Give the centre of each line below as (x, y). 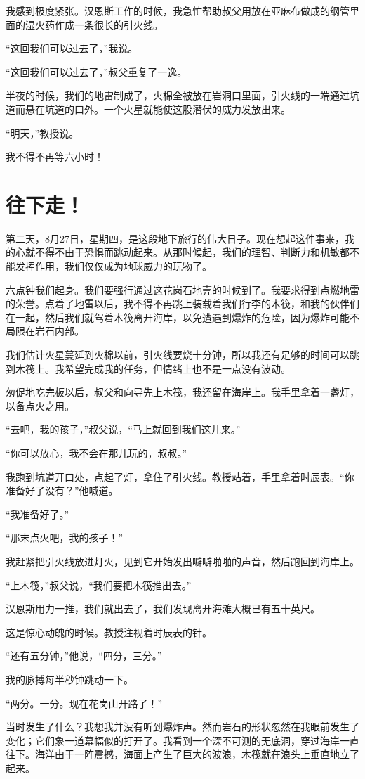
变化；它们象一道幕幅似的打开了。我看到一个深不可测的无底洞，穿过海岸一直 (182, 740)
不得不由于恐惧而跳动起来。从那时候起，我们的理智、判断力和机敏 (187, 252)
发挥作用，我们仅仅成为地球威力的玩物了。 (113, 266)
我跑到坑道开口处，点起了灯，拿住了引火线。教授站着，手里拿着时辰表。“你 (180, 476)
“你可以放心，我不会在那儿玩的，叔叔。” (97, 453)
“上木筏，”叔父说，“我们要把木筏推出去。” (99, 585)
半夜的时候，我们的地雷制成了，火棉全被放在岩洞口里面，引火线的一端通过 (178, 95)
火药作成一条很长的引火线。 (99, 24)
